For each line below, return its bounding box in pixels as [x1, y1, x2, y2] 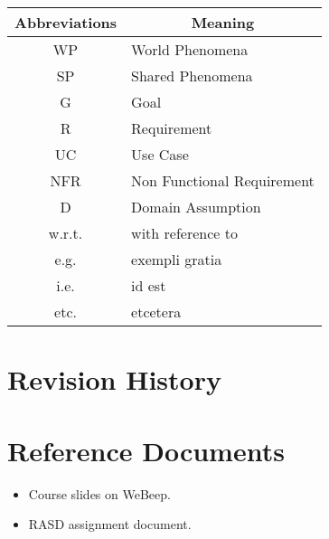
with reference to [131, 222, 238, 243]
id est [131, 275, 166, 296]
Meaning [191, 12, 255, 33]
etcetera [131, 301, 182, 322]
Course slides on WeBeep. [28, 484, 171, 503]
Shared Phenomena [131, 65, 253, 86]
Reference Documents [7, 431, 285, 468]
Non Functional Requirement [131, 170, 315, 191]
